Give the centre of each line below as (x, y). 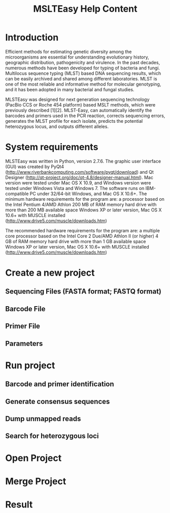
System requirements (52, 147)
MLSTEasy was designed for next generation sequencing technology (77, 99)
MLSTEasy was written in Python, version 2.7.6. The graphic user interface (83, 161)
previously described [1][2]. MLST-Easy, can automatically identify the (79, 110)
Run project (30, 365)
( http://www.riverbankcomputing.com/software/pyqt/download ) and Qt (79, 172)
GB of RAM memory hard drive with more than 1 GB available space (76, 241)
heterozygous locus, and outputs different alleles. (57, 126)
